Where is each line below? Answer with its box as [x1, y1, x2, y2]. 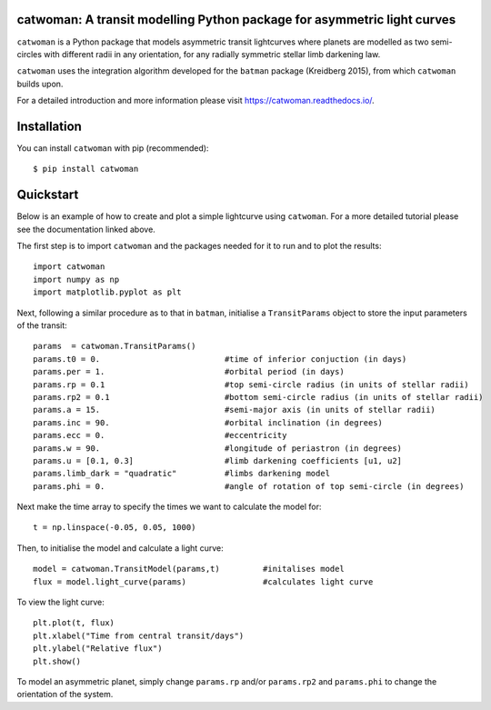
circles [16, 48, 43, 59]
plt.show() [33, 655, 82, 666]
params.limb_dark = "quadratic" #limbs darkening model [33, 468, 331, 479]
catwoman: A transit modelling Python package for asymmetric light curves [16, 12, 456, 27]
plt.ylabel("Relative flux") [33, 644, 163, 654]
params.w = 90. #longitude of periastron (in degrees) [33, 443, 403, 454]
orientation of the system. [16, 689, 114, 700]
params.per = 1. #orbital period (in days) [33, 366, 345, 377]
